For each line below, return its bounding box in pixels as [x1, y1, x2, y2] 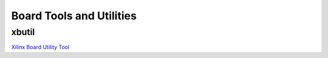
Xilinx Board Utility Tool [11, 43, 70, 51]
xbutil [11, 27, 35, 37]
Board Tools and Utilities [11, 9, 137, 22]
